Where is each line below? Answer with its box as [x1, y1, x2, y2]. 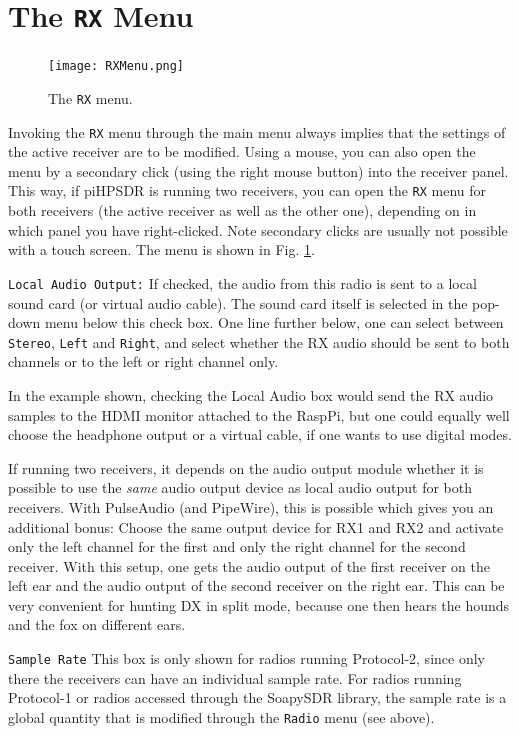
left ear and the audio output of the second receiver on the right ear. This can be [8, 575, 505, 596]
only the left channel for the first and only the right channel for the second [8, 536, 466, 557]
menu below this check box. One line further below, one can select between [44, 312, 504, 333]
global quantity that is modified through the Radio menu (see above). [8, 706, 435, 727]
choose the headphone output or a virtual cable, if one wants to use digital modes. [8, 424, 512, 445]
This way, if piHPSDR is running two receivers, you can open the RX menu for [8, 180, 487, 201]
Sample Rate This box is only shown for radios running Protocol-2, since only [8, 648, 485, 669]
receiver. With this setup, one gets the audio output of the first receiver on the [8, 555, 490, 576]
